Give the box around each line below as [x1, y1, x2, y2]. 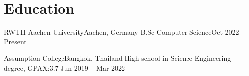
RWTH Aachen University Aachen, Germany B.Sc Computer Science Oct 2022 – [4, 27, 245, 37]
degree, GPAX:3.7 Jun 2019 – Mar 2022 [4, 62, 125, 73]
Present [4, 36, 27, 46]
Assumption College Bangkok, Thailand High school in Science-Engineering [4, 53, 231, 63]
